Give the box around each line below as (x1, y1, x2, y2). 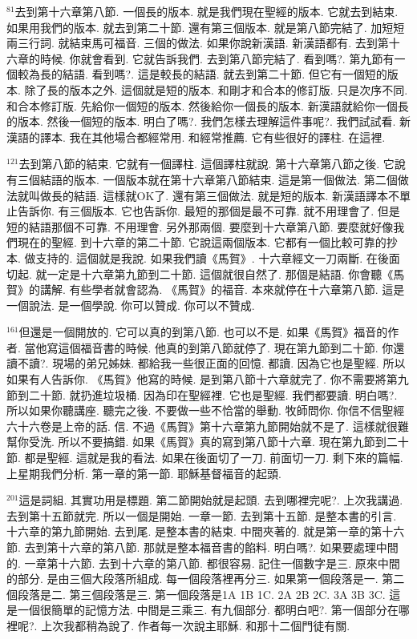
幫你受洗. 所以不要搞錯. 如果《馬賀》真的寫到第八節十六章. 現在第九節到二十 (6, 433, 409, 450)
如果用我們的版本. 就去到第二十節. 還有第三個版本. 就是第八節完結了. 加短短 (6, 18, 405, 35)
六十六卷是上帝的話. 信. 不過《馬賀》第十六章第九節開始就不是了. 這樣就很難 (6, 417, 409, 434)
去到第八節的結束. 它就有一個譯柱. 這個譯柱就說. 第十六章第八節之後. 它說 (18, 155, 406, 172)
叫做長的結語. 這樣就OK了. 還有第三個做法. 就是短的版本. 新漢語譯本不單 (28, 187, 411, 203)
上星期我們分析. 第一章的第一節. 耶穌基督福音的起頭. (6, 464, 281, 481)
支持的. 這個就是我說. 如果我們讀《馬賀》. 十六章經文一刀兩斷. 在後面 (35, 249, 400, 266)
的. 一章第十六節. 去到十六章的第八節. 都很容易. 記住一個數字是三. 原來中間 (6, 554, 400, 571)
